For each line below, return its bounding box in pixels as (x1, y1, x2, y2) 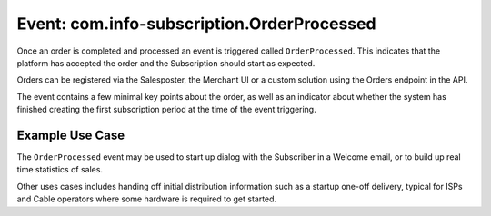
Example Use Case (16, 127, 125, 142)
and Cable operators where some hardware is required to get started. (16, 193, 277, 204)
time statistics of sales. (16, 164, 104, 175)
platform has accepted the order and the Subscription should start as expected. (16, 57, 316, 68)
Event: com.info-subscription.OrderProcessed (16, 14, 376, 34)
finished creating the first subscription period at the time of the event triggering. (16, 104, 317, 115)
